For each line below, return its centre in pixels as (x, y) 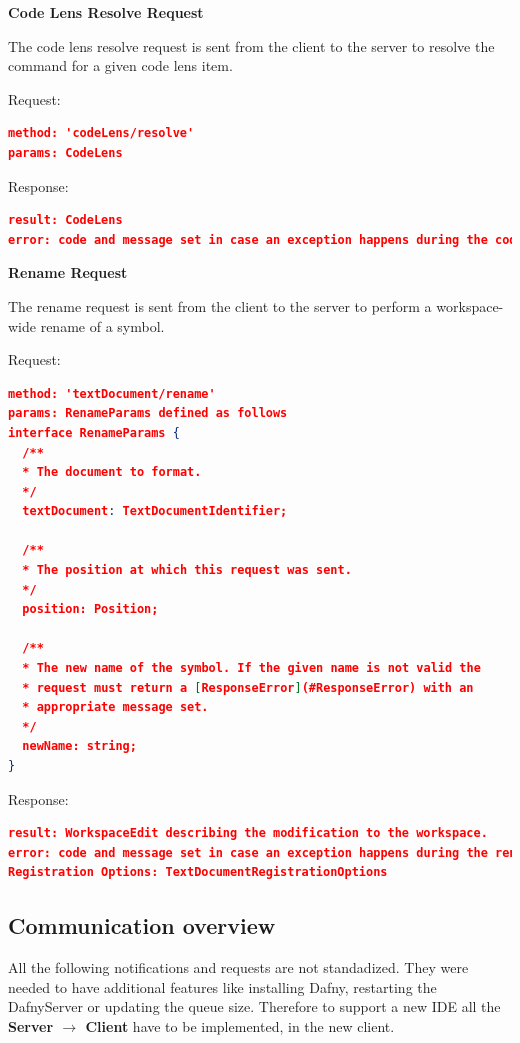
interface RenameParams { (94, 432)
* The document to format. (112, 472)
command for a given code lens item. (120, 65)
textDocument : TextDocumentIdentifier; (155, 511)
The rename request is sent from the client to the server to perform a (220, 305)
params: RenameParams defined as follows (148, 413)
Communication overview (142, 925)
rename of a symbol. (102, 325)
